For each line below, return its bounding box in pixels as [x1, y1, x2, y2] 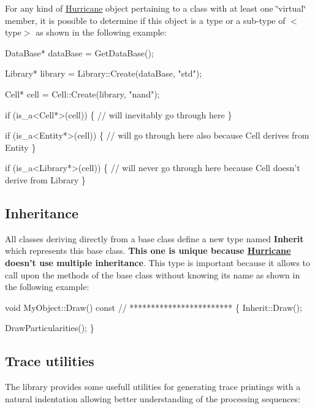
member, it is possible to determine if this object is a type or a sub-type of [5, 13, 286, 26]
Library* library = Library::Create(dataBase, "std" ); [5, 67, 202, 80]
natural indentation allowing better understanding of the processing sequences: [5, 392, 301, 405]
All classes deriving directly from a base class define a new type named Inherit [5, 232, 304, 245]
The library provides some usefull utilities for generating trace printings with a [5, 380, 301, 393]
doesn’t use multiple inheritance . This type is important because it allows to [5, 256, 311, 269]
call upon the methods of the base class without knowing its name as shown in [5, 268, 300, 281]
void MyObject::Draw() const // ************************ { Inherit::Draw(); [5, 300, 302, 313]
